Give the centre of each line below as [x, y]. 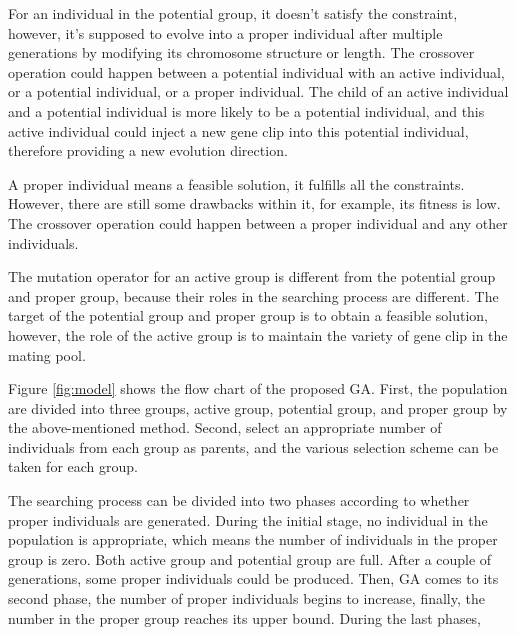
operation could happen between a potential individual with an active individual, [256, 71]
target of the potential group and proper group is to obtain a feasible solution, [248, 315]
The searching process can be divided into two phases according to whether [239, 500]
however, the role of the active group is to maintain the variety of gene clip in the [258, 334]
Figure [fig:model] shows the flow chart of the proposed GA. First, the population [258, 388]
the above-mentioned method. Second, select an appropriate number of [225, 427]
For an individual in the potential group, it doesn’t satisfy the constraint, [233, 13]
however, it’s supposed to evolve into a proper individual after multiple [225, 32]
